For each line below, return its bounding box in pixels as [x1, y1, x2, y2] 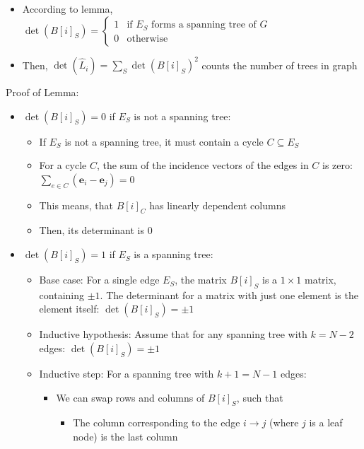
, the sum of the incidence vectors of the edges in [97, 158, 309, 173]
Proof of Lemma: [6, 85, 79, 100]
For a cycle [39, 158, 87, 173]
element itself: [39, 301, 100, 316]
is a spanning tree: [134, 247, 213, 262]
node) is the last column [73, 429, 178, 444]
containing [39, 287, 84, 302]
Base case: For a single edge [39, 272, 160, 287]
